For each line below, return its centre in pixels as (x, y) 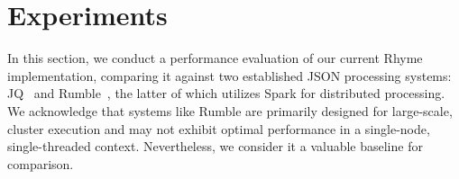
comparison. (41, 163)
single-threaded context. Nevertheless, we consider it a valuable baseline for (215, 146)
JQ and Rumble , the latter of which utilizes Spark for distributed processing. (226, 93)
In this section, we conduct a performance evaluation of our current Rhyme (215, 58)
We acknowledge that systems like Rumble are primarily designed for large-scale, (230, 110)
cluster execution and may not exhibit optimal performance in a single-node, (219, 128)
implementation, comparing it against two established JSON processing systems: (229, 75)
